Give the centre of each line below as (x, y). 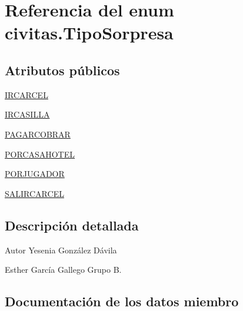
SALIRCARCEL (34, 193)
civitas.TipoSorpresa (89, 33)
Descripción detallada (72, 225)
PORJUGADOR (35, 174)
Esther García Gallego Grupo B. (63, 270)
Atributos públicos (62, 70)
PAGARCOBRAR (38, 134)
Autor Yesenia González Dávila (61, 250)
